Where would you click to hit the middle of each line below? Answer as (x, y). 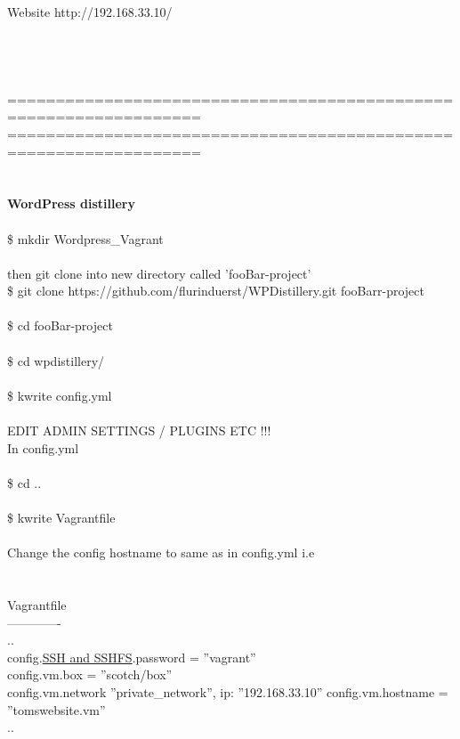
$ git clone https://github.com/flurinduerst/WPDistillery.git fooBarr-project (216, 291)
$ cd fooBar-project (60, 325)
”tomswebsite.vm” (56, 709)
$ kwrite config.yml (60, 395)
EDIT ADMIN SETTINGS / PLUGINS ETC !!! (139, 430)
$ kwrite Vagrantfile (61, 517)
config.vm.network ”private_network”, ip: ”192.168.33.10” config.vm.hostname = (228, 691)
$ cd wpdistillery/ (56, 360)
